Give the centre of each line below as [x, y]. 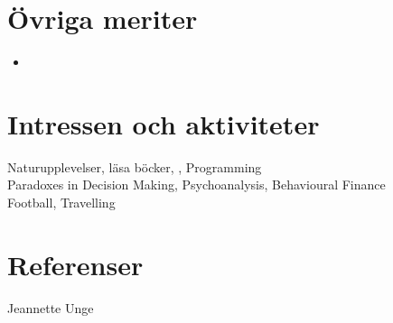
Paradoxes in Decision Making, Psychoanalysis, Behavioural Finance [196, 185]
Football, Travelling [61, 203]
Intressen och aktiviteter [164, 123]
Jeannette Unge [51, 307]
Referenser [75, 264]
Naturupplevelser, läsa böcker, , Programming [135, 166]
